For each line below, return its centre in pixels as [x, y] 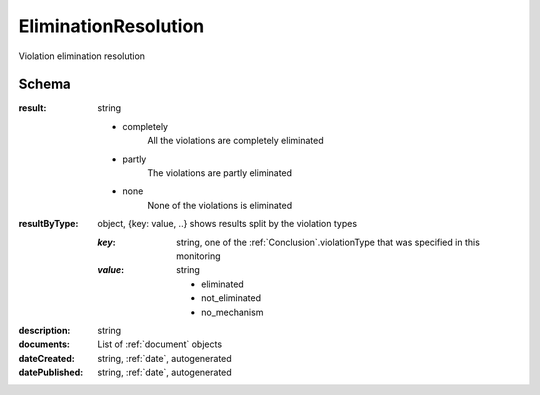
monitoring [198, 256]
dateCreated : [46, 358]
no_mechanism [232, 312]
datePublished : [51, 372]
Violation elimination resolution [81, 56]
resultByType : [48, 224]
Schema [45, 84]
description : [44, 330]
